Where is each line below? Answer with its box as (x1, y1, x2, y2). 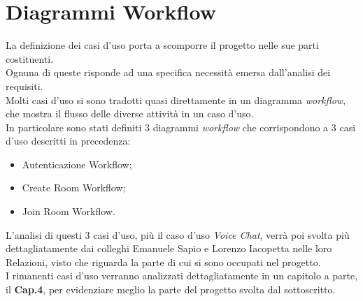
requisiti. (6, 78, 43, 93)
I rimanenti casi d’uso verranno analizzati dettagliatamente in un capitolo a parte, (6, 268, 358, 283)
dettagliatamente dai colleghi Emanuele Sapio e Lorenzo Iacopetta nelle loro (6, 241, 332, 256)
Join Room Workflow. (22, 204, 115, 219)
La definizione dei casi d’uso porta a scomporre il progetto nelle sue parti (6, 38, 319, 52)
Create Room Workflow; (22, 180, 126, 195)
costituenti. (6, 51, 54, 66)
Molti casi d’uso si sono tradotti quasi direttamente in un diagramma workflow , (6, 92, 346, 107)
